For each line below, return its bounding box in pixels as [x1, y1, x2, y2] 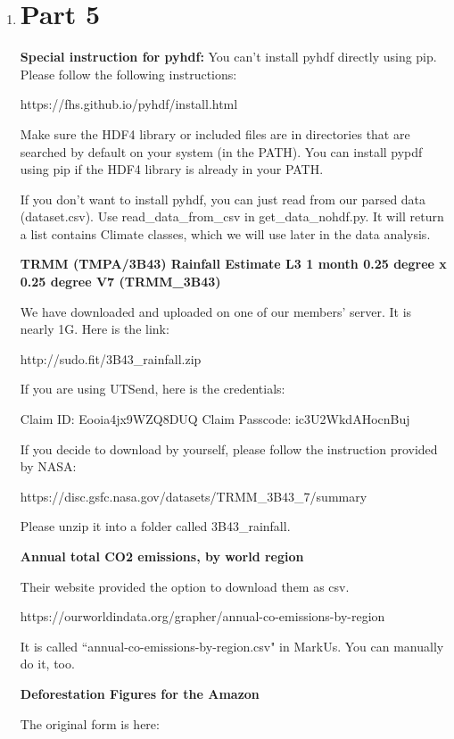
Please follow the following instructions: [20, 64, 237, 83]
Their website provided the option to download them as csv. [20, 577, 350, 595]
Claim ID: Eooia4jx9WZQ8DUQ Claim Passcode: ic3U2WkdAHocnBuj [20, 410, 410, 428]
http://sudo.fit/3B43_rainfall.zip [20, 349, 202, 368]
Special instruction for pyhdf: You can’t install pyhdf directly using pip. [20, 47, 437, 66]
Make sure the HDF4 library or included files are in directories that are [20, 124, 410, 143]
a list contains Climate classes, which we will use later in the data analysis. [20, 224, 431, 243]
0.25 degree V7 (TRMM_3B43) [20, 272, 221, 291]
